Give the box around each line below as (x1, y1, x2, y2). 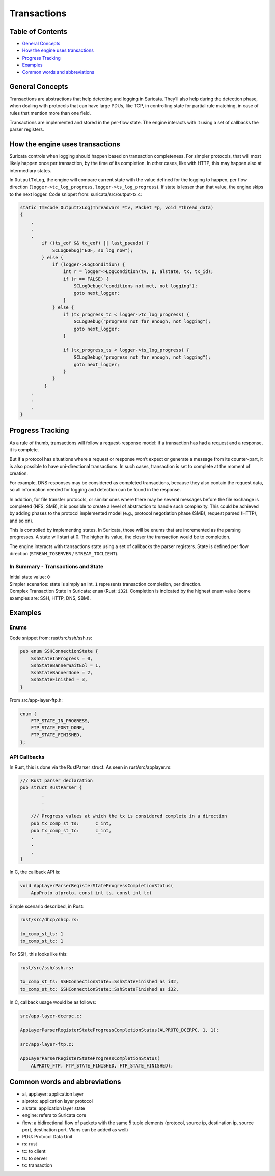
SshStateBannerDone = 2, (31, 670, 93, 675)
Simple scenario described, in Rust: (9, 903, 84, 909)
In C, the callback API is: (9, 869, 61, 876)
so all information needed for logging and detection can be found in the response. (9, 487, 181, 493)
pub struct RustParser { (20, 785, 82, 790)
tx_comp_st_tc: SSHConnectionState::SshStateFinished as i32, (20, 986, 179, 992)
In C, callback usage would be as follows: (9, 999, 96, 1005)
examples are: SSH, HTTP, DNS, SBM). (9, 595, 91, 601)
